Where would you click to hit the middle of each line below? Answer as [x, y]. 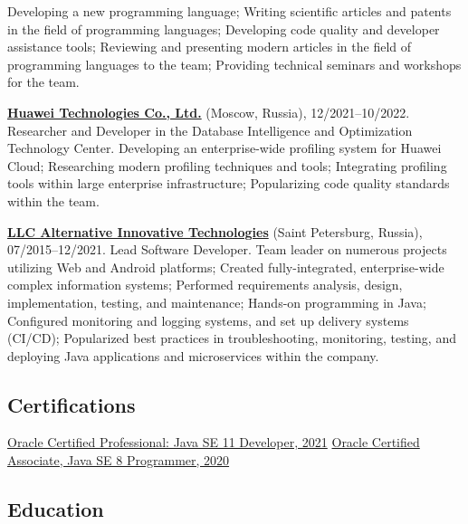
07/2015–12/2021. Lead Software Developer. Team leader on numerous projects [227, 249]
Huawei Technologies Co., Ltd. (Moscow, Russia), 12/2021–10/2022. [209, 112]
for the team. [43, 82]
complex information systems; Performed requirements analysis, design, [205, 285]
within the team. [53, 200]
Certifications [72, 404]
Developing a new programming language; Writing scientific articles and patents [229, 11]
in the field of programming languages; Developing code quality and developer [224, 29]
